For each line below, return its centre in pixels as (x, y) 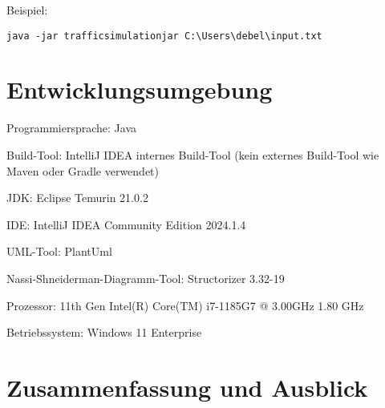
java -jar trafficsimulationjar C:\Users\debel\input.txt (164, 36)
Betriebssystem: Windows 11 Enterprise (104, 332)
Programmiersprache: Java (72, 128)
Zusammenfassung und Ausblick (187, 387)
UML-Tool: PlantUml (59, 251)
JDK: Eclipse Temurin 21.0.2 (77, 198)
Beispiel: (27, 10)
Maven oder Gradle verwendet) (83, 170)
